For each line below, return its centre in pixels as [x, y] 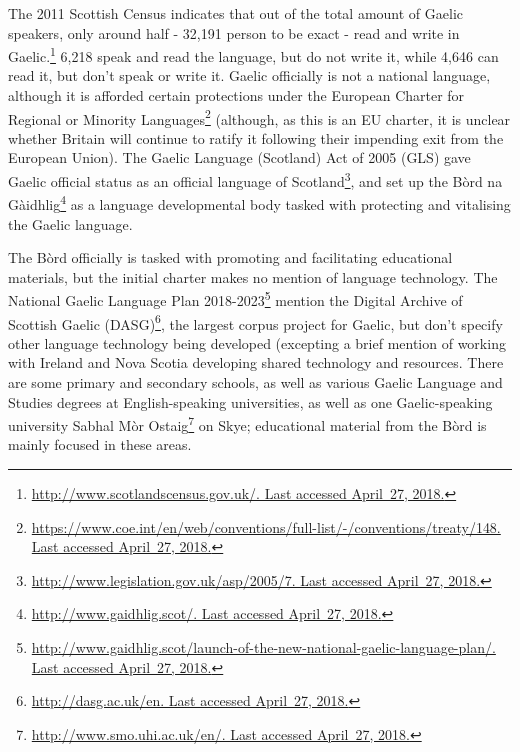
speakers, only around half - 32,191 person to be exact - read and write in [234, 32]
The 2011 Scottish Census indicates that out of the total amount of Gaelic [235, 13]
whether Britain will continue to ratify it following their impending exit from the [256, 137]
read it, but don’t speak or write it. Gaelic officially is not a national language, [249, 75]
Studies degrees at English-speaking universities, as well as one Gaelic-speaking [250, 401]
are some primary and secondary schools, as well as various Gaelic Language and [255, 382]
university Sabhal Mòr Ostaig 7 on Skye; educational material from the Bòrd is [247, 423]
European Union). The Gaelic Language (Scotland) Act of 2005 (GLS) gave [239, 157]
